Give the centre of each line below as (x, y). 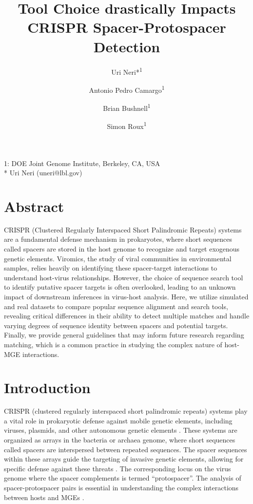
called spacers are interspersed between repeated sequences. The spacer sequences (126, 449)
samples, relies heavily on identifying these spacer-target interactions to (111, 268)
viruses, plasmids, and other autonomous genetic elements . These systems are (121, 430)
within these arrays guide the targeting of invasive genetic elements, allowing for (124, 459)
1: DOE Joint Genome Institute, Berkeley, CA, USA (82, 163)
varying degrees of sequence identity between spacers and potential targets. (116, 325)
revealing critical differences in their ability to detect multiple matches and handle (127, 316)
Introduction (47, 388)
